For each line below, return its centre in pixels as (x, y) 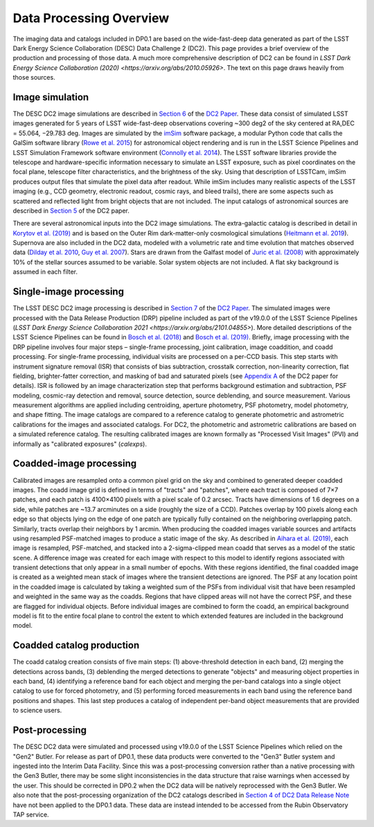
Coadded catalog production (76, 645)
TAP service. (31, 815)
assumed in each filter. (45, 272)
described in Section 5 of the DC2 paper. (71, 211)
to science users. (37, 711)
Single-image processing (69, 292)
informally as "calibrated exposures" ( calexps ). (80, 444)
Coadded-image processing (75, 464)
